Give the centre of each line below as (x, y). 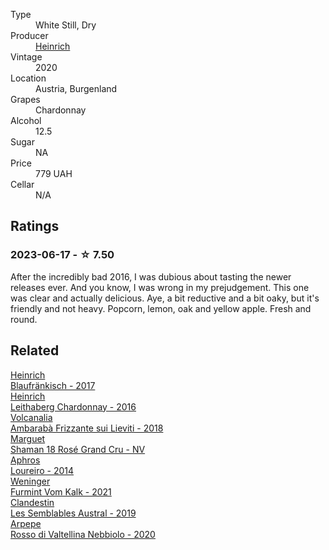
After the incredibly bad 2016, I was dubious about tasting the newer (151, 276)
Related (35, 350)
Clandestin (32, 502)
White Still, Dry (66, 25)
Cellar (22, 184)
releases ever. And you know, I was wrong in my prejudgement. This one (160, 287)
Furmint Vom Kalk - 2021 (61, 491)
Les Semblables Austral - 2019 (73, 513)
